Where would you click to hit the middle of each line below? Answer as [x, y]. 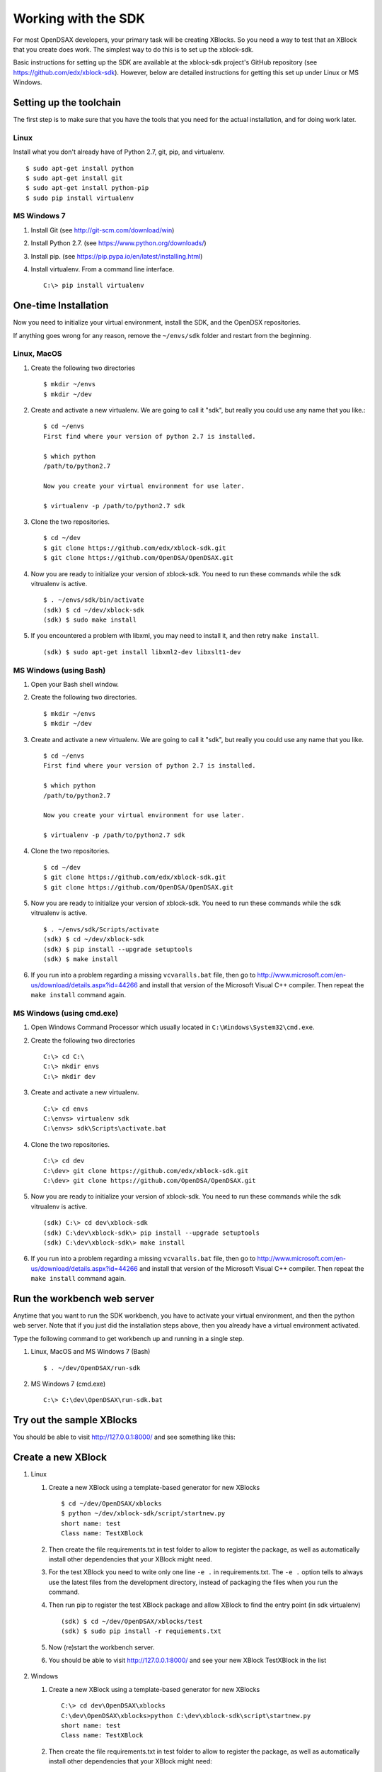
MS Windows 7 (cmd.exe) [68, 1384]
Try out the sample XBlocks [75, 1420]
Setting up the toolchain [67, 102]
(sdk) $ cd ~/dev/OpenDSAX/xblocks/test [132, 1621]
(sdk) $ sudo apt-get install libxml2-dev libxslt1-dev [142, 652]
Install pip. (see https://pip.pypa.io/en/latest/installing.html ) [117, 256]
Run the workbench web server [84, 1298]
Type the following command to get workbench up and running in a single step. [128, 1338]
